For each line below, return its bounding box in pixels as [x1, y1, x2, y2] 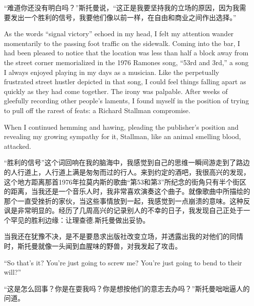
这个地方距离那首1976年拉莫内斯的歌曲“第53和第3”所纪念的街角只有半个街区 [4, 176, 247, 187]
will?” [4, 267, 21, 277]
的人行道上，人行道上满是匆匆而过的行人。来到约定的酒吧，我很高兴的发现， [4, 166, 250, 177]
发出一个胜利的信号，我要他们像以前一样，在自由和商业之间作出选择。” [10, 12, 236, 22]
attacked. [4, 141, 31, 151]
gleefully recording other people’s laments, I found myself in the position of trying [4, 95, 249, 106]
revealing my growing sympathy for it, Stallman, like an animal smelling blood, [4, 131, 241, 141]
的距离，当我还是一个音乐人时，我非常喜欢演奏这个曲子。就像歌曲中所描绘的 [4, 186, 250, 196]
